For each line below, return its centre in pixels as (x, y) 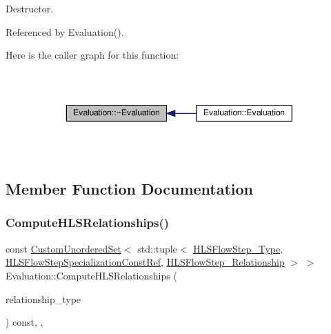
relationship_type (43, 298)
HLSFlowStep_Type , (238, 248)
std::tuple (157, 248)
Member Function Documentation (130, 189)
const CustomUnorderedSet (63, 248)
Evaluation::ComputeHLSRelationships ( (91, 275)
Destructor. (30, 8)
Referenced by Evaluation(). (65, 31)
